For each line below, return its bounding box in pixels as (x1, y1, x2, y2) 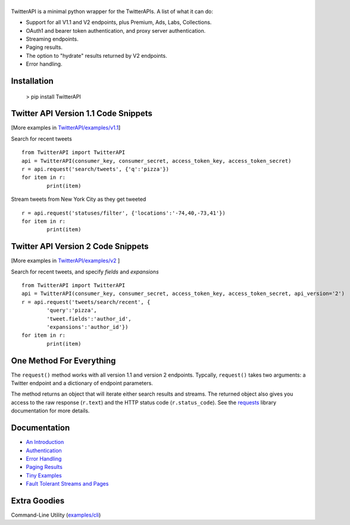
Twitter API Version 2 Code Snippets (11, 241, 149, 251)
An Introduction (26, 439, 64, 446)
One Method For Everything (11, 355, 116, 366)
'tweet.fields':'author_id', (46, 315, 132, 322)
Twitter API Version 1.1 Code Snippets (11, 108, 153, 119)
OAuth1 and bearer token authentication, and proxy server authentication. (26, 27, 206, 34)
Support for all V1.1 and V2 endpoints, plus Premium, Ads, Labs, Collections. (26, 18, 212, 26)
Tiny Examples (26, 471, 62, 479)
